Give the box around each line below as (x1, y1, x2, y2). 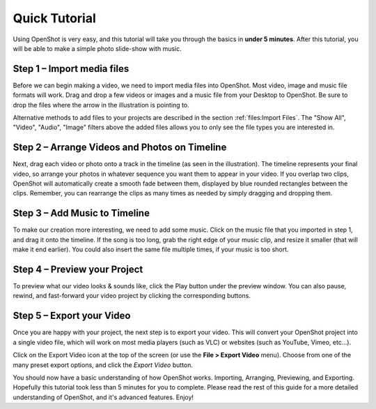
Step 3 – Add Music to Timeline (13, 207, 150, 219)
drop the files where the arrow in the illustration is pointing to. (13, 101, 189, 109)
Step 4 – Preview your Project (13, 263, 143, 275)
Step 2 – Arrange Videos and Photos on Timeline (13, 142, 227, 154)
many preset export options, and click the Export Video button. (13, 360, 193, 369)
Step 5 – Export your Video (13, 310, 131, 322)
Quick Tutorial (13, 10, 97, 26)
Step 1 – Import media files (13, 63, 130, 75)
